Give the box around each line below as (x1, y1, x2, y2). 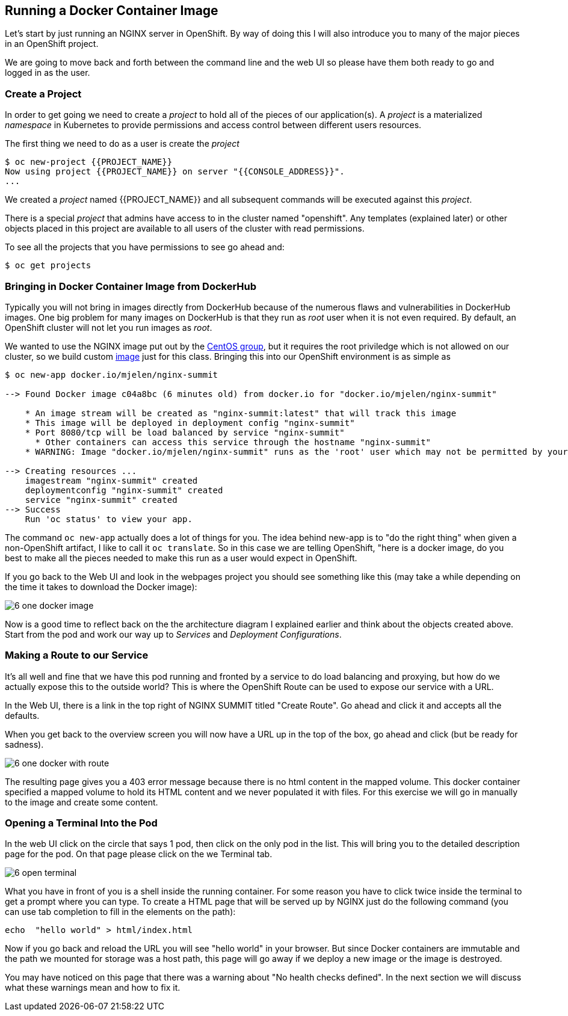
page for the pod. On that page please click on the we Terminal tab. (5, 849, 273, 860)
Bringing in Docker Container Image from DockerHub (5, 280, 257, 292)
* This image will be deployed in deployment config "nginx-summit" (25, 417, 355, 428)
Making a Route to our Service (5, 649, 149, 662)
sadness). (5, 739, 44, 750)
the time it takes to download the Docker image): (5, 581, 197, 592)
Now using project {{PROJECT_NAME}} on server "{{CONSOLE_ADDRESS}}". (5, 167, 345, 177)
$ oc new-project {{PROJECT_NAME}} (5, 157, 173, 167)
